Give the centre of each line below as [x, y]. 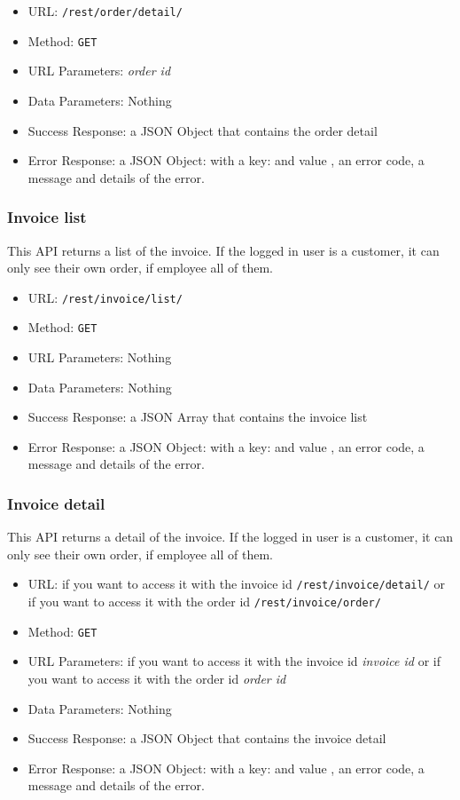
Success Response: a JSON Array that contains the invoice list [198, 417]
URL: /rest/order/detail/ [105, 11]
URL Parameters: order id [99, 71]
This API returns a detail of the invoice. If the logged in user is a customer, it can [230, 537]
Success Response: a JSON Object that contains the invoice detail [207, 738]
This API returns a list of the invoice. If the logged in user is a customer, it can [223, 250]
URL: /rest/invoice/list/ [105, 297]
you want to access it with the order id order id [157, 678]
